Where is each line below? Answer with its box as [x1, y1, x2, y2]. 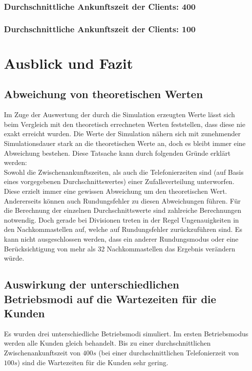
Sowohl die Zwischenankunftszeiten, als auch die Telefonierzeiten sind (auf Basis [4, 166, 244, 177]
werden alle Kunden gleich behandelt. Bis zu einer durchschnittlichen [4, 338, 211, 348]
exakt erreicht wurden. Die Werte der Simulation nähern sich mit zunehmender [4, 128, 241, 139]
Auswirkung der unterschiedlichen [4, 277, 179, 292]
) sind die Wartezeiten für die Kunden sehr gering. [17, 357, 168, 367]
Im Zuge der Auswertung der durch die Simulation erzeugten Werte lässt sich [4, 109, 235, 120]
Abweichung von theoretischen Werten [4, 86, 203, 102]
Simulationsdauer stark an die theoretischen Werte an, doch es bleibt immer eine [4, 138, 246, 148]
